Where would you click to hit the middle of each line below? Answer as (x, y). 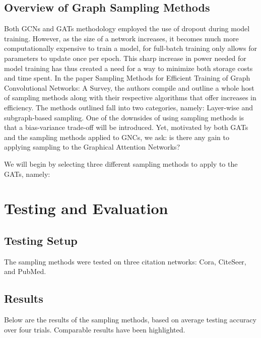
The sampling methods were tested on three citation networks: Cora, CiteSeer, (125, 261)
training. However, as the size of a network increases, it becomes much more (121, 38)
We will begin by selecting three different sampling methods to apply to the (121, 163)
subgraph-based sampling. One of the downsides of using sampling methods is (124, 117)
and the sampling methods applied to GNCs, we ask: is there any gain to (117, 137)
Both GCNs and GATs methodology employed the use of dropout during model (127, 28)
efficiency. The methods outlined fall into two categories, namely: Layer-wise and (128, 107)
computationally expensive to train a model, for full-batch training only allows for (131, 48)
